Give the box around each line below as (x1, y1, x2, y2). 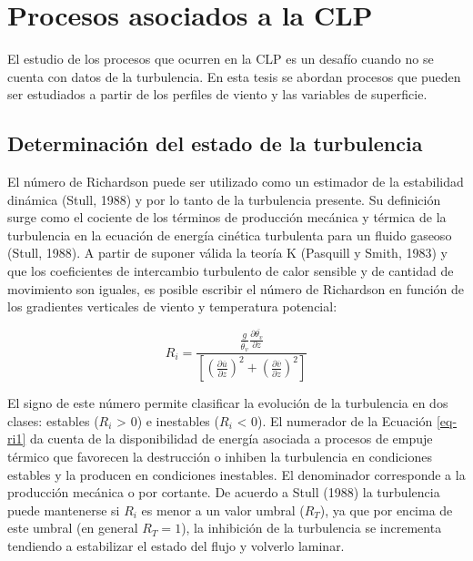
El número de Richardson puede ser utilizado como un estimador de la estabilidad (7, 172, 464, 191)
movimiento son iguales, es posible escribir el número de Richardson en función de (7, 279, 465, 298)
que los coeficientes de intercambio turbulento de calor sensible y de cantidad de (7, 261, 454, 280)
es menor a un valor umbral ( (141, 500, 305, 519)
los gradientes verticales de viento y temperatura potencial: (7, 297, 337, 316)
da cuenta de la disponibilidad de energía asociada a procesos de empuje (29, 429, 433, 448)
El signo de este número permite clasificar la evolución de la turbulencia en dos (7, 393, 448, 413)
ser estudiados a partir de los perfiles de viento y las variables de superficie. (7, 85, 428, 104)
